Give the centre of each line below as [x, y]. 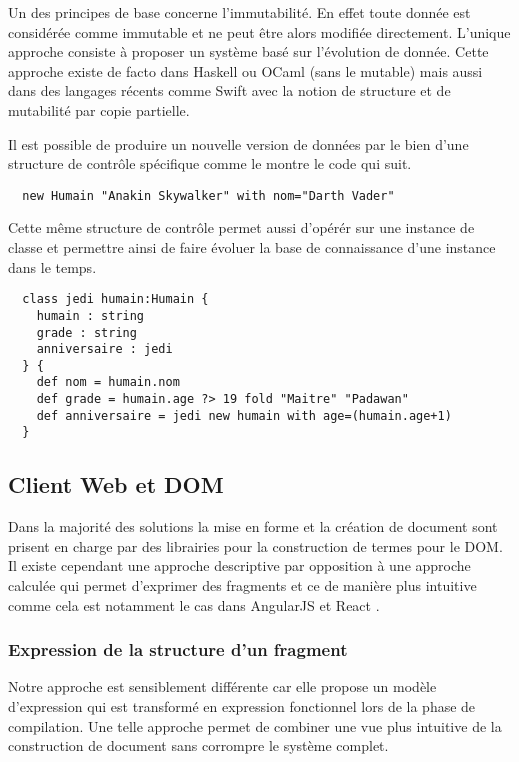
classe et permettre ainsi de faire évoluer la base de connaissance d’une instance [252, 247]
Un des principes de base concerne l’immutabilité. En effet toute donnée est [239, 12]
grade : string [86, 332]
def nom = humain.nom [108, 382]
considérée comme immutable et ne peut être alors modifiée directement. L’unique [259, 31]
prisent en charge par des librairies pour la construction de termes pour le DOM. [255, 545]
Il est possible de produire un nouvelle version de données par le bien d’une [238, 143]
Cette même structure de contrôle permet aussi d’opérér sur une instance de [241, 227]
